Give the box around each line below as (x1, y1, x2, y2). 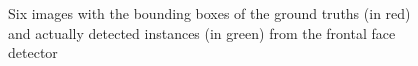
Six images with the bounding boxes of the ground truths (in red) (8, 3, 411, 23)
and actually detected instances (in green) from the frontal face (8, 22, 396, 43)
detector (8, 42, 58, 63)
